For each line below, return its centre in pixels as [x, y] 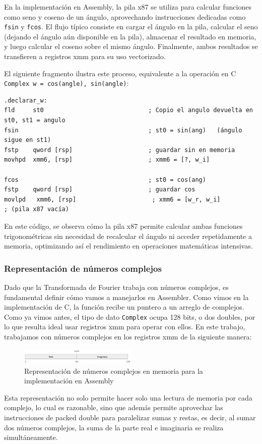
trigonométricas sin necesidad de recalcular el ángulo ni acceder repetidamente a [128, 236]
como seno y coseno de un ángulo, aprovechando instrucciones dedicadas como [125, 16]
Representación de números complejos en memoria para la [114, 371]
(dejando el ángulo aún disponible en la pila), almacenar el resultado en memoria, [130, 36]
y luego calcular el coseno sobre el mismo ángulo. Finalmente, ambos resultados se [131, 46]
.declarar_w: [26, 100]
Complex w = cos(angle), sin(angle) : [67, 83]
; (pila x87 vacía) [37, 209]
